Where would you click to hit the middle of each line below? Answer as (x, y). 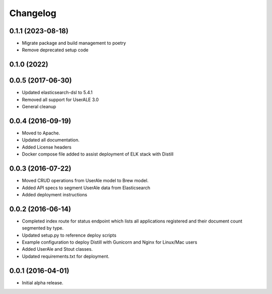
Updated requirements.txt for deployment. (66, 256)
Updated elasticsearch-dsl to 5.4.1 (57, 93)
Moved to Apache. (41, 133)
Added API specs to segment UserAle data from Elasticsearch (86, 188)
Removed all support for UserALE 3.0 (60, 99)
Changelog (33, 13)
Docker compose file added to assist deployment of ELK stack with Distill (98, 154)
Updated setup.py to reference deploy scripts (69, 235)
